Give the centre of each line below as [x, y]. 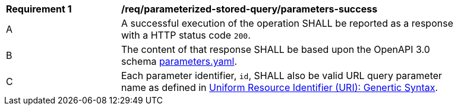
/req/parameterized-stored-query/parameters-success [249, 9]
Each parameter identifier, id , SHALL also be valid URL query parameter [282, 76]
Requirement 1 [39, 9]
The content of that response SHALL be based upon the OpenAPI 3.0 [276, 49]
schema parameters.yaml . [179, 61]
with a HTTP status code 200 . [186, 35]
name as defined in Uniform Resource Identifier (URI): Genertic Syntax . [280, 87]
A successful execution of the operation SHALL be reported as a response [287, 23]
